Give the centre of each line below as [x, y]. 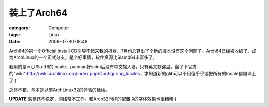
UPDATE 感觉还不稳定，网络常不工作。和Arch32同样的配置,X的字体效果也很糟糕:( [93, 99]
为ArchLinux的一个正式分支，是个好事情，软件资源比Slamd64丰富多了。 [83, 57]
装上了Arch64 [38, 13]
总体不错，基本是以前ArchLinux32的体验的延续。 [59, 90]
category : [20, 28]
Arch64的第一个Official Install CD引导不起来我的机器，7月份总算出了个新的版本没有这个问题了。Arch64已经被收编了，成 [133, 51]
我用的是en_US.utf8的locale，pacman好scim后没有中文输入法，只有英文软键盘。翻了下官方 [103, 66]
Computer [59, 28]
